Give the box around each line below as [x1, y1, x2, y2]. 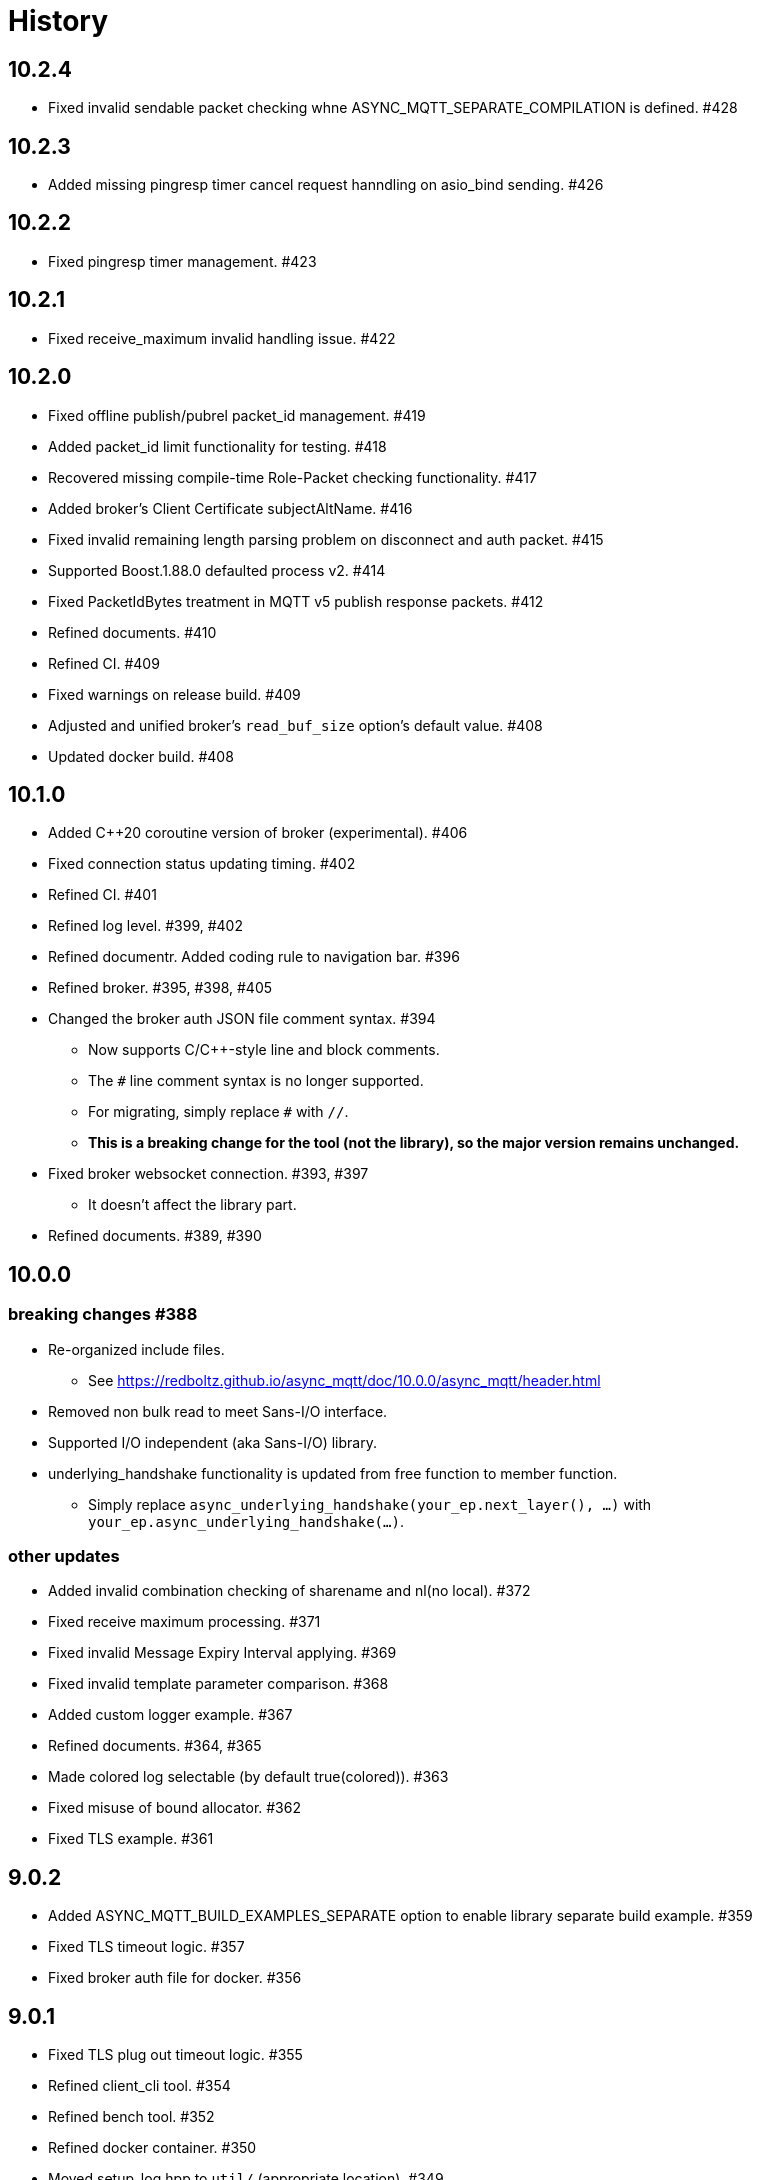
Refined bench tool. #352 [48, 2108, 215, 2126]
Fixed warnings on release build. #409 [48, 685, 301, 703]
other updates [8, 1545, 120, 1566]
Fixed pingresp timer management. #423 [48, 252, 317, 270]
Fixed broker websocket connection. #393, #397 [48, 1165, 369, 1183]
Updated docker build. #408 [48, 747, 234, 765]
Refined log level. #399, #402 [48, 917, 243, 935]
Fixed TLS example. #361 [48, 1830, 214, 1848]
